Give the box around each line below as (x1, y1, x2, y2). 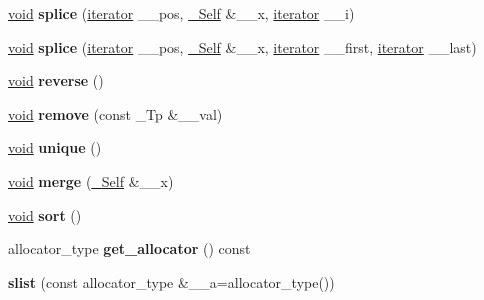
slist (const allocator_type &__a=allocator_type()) (8, 271, 335, 292)
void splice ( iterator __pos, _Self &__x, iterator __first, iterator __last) (8, 36, 477, 57)
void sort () (8, 204, 82, 225)
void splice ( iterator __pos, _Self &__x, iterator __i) (8, 3, 355, 23)
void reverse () (8, 70, 104, 91)
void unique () (8, 137, 102, 158)
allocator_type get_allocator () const (8, 238, 251, 259)
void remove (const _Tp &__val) (8, 103, 223, 124)
